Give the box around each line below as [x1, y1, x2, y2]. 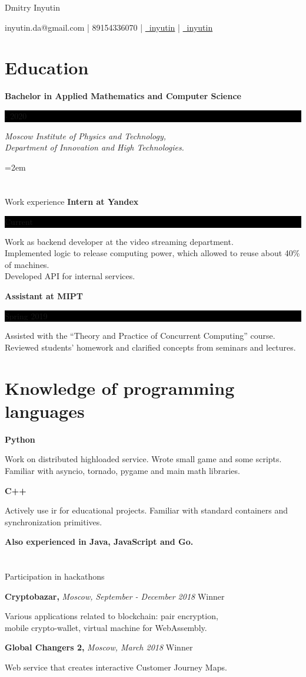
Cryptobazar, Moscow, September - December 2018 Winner [5, 590, 225, 602]
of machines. [5, 258, 49, 270]
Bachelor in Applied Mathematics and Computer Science [5, 90, 241, 102]
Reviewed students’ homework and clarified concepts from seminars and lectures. [5, 341, 296, 353]
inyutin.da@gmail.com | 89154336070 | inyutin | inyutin [5, 21, 213, 33]
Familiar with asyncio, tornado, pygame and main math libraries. [5, 464, 240, 476]
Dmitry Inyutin [5, 1, 60, 13]
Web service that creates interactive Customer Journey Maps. [5, 661, 227, 673]
